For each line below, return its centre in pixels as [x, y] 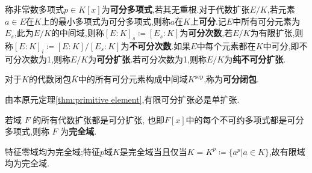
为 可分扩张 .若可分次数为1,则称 [147, 59]
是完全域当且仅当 [153, 151]
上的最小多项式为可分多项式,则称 [106, 21]
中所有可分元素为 [267, 21]
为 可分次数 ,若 [206, 33]
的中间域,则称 [77, 33]
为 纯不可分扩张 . [255, 59]
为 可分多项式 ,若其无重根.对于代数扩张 [176, 9]
